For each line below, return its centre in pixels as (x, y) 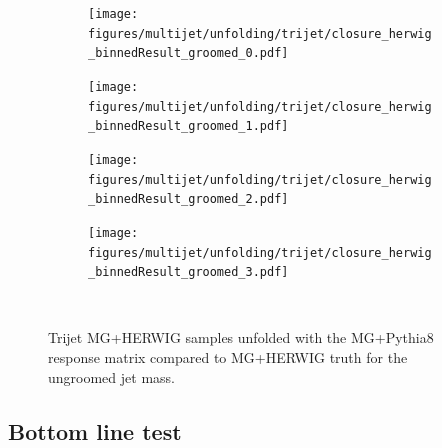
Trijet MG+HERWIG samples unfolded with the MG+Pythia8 (241, 337)
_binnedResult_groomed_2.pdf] (188, 199)
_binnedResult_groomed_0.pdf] (188, 53)
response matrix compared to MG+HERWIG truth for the (228, 357)
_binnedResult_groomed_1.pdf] (188, 126)
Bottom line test (95, 430)
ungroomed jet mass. (111, 376)
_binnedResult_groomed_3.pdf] (188, 272)
